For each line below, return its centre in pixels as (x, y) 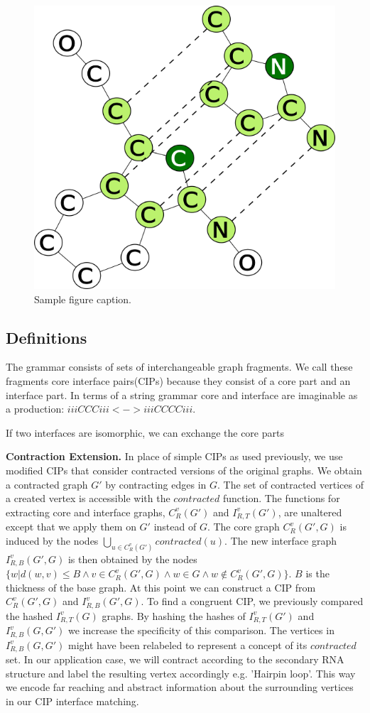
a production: (35, 409)
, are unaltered (310, 512)
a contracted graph (47, 484)
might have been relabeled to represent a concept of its (187, 644)
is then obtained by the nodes (132, 559)
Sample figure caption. (83, 299)
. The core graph (243, 527)
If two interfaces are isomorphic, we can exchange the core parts (145, 432)
